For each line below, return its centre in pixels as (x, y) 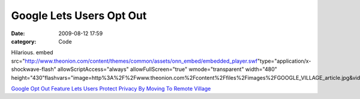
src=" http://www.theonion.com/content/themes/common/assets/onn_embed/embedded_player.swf (134, 61)
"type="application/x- (284, 61)
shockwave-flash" (34, 69)
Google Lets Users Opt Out (79, 16)
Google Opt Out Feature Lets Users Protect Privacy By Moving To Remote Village (111, 88)
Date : (18, 33)
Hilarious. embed (32, 52)
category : (24, 41)
